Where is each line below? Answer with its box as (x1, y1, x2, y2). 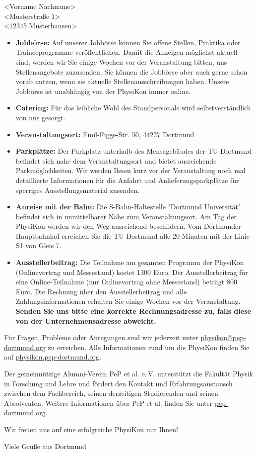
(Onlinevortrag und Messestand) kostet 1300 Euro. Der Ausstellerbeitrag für (15, 267, 248, 277)
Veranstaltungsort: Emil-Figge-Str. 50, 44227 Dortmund (15, 129, 194, 139)
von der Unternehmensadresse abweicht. (15, 315, 156, 326)
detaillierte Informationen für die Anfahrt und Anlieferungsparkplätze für (15, 175, 239, 185)
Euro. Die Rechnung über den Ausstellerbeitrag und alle (15, 286, 187, 296)
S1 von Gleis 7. (15, 240, 62, 251)
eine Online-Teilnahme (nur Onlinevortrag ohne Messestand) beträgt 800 (15, 276, 237, 287)
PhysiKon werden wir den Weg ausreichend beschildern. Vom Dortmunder (15, 221, 241, 231)
